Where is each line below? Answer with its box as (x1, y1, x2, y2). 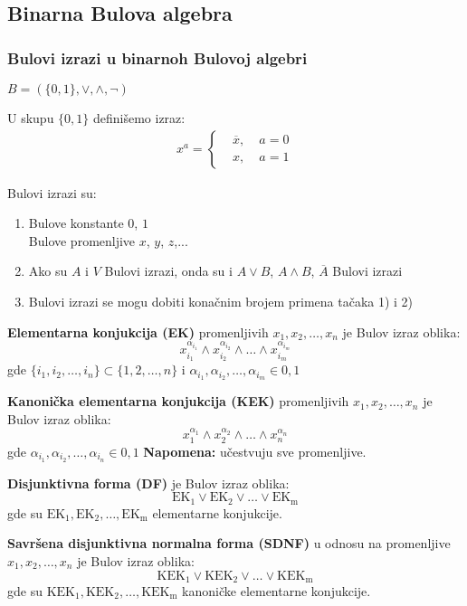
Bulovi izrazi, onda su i (104, 261, 233, 280)
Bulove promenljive (28, 231, 136, 250)
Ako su (28, 261, 68, 280)
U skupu (7, 109, 54, 127)
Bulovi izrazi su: (7, 183, 97, 202)
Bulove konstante (28, 213, 124, 232)
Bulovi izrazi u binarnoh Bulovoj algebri (7, 46, 308, 69)
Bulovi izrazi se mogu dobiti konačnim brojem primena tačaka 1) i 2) (28, 292, 414, 310)
